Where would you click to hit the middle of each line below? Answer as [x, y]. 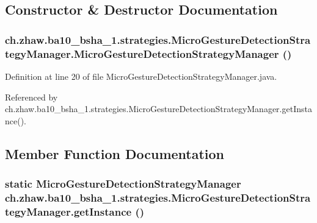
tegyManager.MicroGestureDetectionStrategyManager [142, 53]
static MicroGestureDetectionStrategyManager [123, 183]
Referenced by [31, 97]
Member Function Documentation [115, 153]
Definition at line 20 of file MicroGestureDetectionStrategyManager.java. [141, 76]
